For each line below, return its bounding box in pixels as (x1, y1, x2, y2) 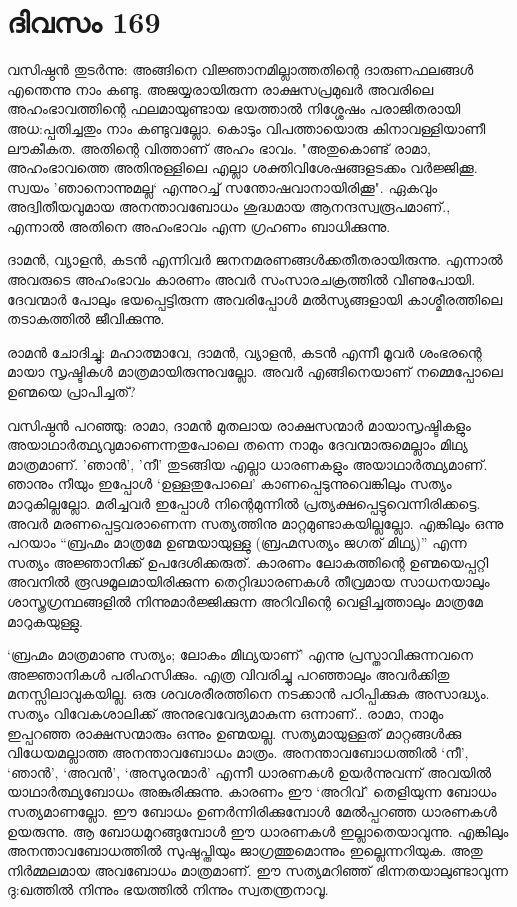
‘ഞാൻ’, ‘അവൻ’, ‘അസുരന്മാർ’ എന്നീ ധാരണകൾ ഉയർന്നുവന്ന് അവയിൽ (7, 761, 492, 782)
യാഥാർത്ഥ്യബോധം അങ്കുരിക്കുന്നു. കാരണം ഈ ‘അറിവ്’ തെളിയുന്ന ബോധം (7, 781, 497, 802)
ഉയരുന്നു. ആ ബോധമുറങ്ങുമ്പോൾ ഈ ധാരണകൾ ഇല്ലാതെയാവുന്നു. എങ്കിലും (7, 820, 509, 841)
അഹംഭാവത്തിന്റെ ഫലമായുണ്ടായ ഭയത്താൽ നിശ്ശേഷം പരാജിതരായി (7, 98, 461, 119)
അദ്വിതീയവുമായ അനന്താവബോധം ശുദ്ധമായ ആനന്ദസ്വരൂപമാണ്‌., (7, 196, 451, 217)
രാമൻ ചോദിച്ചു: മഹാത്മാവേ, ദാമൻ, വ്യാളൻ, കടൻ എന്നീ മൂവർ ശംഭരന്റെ (7, 341, 482, 362)
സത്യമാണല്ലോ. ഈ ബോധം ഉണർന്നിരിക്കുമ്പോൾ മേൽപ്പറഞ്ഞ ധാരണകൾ (7, 800, 497, 821)
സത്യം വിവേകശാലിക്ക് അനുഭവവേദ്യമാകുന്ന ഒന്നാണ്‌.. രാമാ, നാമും (7, 702, 444, 723)
